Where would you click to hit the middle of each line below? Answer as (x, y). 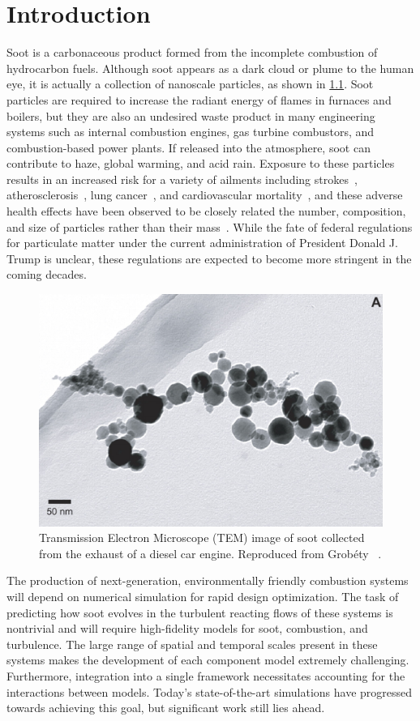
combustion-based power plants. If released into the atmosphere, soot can (189, 147)
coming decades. (47, 274)
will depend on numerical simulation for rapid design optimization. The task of (203, 596)
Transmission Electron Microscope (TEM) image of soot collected (202, 538)
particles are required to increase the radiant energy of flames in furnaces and (199, 99)
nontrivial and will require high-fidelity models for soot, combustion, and (187, 628)
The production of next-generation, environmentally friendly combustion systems (208, 580)
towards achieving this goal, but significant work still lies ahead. (166, 708)
